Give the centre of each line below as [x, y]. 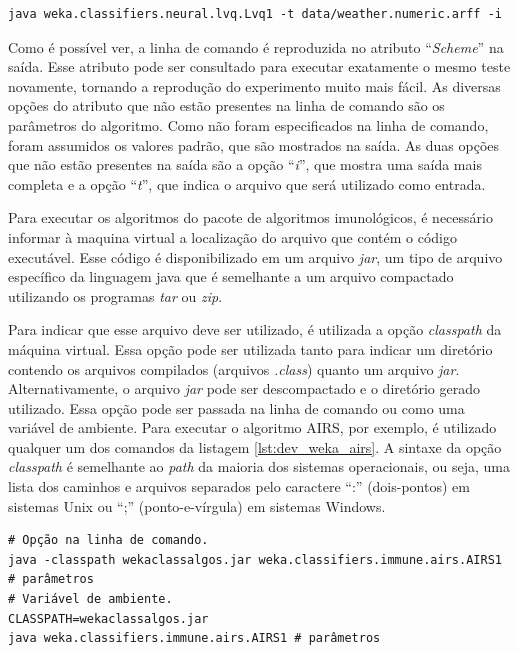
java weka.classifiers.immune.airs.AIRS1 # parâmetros [194, 638]
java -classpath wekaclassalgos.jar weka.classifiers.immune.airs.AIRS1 [255, 559]
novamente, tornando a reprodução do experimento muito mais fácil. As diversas [254, 85]
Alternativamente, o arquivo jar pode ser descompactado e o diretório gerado [244, 388]
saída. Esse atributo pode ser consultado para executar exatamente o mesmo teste [259, 66]
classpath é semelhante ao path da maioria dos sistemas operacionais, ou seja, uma [259, 466]
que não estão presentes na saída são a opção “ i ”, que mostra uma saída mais [245, 164]
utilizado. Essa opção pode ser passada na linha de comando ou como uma [236, 407]
